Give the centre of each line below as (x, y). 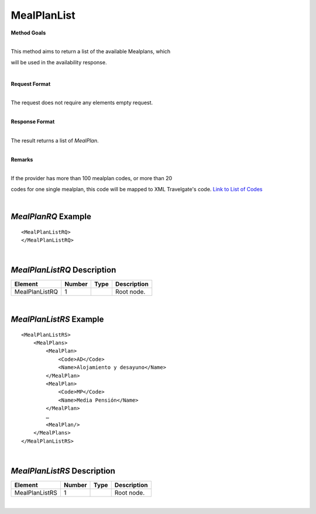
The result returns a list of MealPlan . (55, 140)
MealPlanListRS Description (63, 471)
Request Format (31, 84)
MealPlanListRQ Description (63, 270)
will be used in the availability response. (59, 62)
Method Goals (28, 33)
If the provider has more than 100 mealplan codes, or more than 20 (92, 178)
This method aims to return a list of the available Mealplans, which (91, 51)
